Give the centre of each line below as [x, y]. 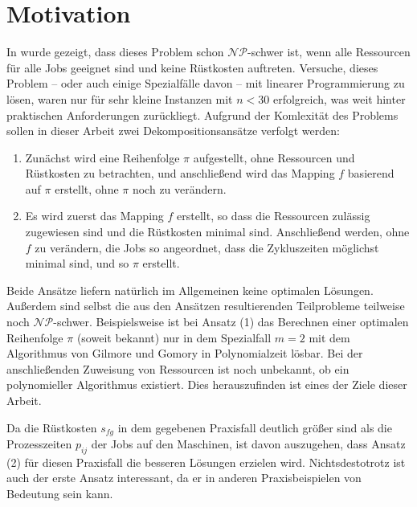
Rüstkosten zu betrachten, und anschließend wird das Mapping [180, 173]
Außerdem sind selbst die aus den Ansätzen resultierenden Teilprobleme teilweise [206, 306]
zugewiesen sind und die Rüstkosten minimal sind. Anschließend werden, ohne [217, 232]
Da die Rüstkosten [52, 427]
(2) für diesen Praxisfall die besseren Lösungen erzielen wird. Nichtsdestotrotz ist [206, 462]
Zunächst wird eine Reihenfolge [102, 157]
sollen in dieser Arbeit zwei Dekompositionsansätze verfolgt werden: [173, 131]
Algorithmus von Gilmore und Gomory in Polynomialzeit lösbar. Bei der [185, 353]
